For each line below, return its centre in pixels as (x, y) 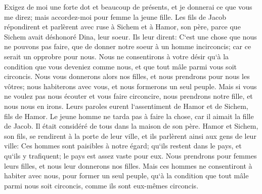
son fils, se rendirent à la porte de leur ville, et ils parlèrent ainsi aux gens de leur (130, 135)
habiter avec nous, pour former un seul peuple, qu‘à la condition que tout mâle (126, 176)
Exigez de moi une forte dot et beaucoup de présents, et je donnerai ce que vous (128, 7)
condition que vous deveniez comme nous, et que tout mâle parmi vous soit (120, 66)
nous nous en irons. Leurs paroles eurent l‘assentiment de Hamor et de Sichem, (126, 106)
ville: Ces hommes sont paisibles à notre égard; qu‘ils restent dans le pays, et (123, 146)
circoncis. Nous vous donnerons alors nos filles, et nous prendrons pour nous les (127, 76)
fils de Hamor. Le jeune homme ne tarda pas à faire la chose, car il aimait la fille (129, 116)
